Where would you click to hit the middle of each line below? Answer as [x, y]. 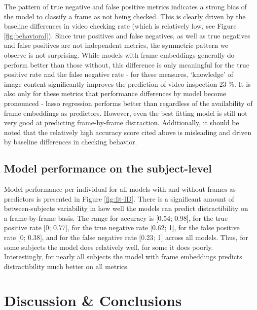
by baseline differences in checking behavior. [71, 142]
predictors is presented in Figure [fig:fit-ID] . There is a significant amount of [119, 198]
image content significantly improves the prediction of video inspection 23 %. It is [128, 84]
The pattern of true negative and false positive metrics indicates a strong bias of [126, 6]
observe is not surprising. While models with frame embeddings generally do [119, 54]
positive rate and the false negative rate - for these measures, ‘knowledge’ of [119, 74]
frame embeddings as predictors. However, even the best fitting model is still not [126, 113]
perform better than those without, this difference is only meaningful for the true [127, 64]
